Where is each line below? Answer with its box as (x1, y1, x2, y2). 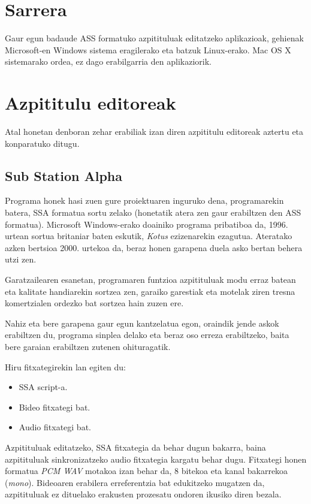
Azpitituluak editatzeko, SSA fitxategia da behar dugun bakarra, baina (5, 440, 266, 453)
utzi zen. (5, 253, 37, 265)
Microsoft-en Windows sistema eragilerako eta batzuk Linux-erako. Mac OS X (5, 43, 291, 56)
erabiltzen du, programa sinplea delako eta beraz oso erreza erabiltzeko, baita (5, 328, 289, 341)
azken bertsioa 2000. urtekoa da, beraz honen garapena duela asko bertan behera (5, 241, 303, 253)
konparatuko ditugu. (5, 137, 80, 149)
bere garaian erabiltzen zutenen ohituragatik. (5, 340, 171, 352)
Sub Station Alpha (5, 166, 122, 185)
